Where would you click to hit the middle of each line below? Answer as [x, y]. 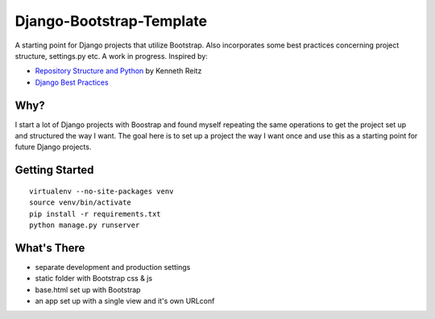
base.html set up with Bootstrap [88, 289]
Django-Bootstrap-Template [111, 21]
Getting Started [54, 170]
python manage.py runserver [85, 225]
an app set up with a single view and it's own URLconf [125, 301]
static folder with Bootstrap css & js [94, 279]
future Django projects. [53, 147]
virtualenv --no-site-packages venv [101, 191]
